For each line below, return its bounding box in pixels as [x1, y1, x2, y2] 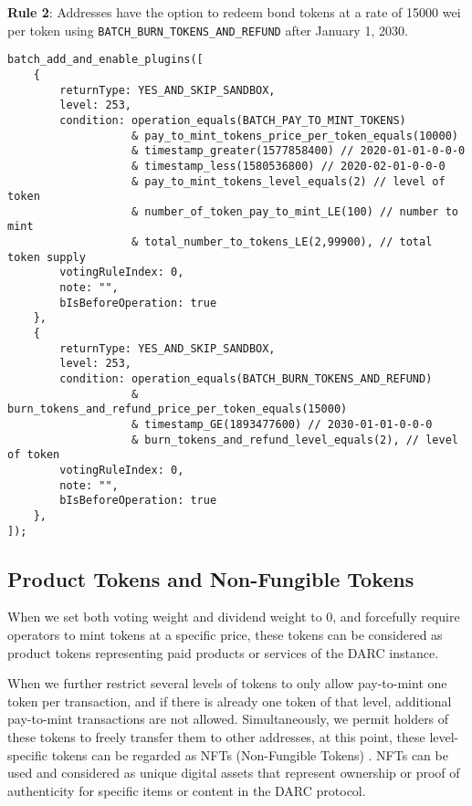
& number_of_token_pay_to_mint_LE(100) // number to [131, 204, 458, 218]
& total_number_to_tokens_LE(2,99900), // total [131, 236, 433, 249]
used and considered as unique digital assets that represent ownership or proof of [7, 763, 460, 782]
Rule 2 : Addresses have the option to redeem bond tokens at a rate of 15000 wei [7, 3, 461, 21]
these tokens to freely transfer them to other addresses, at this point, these [7, 727, 425, 747]
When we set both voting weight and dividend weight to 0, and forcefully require [7, 607, 460, 626]
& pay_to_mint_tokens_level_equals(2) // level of [131, 174, 446, 188]
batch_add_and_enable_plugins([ [7, 53, 204, 67]
